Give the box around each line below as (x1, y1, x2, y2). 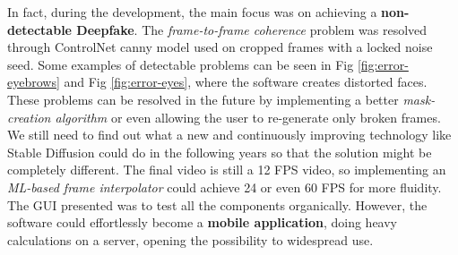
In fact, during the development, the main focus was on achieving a (7, 3, 377, 21)
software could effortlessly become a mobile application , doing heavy (7, 213, 397, 232)
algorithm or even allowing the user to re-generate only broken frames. (55, 107, 441, 126)
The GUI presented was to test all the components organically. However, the (7, 195, 428, 214)
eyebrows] (7, 72, 60, 91)
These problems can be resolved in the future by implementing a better (7, 89, 399, 108)
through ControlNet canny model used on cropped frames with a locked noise (7, 38, 433, 56)
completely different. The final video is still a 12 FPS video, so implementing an (7, 160, 446, 179)
